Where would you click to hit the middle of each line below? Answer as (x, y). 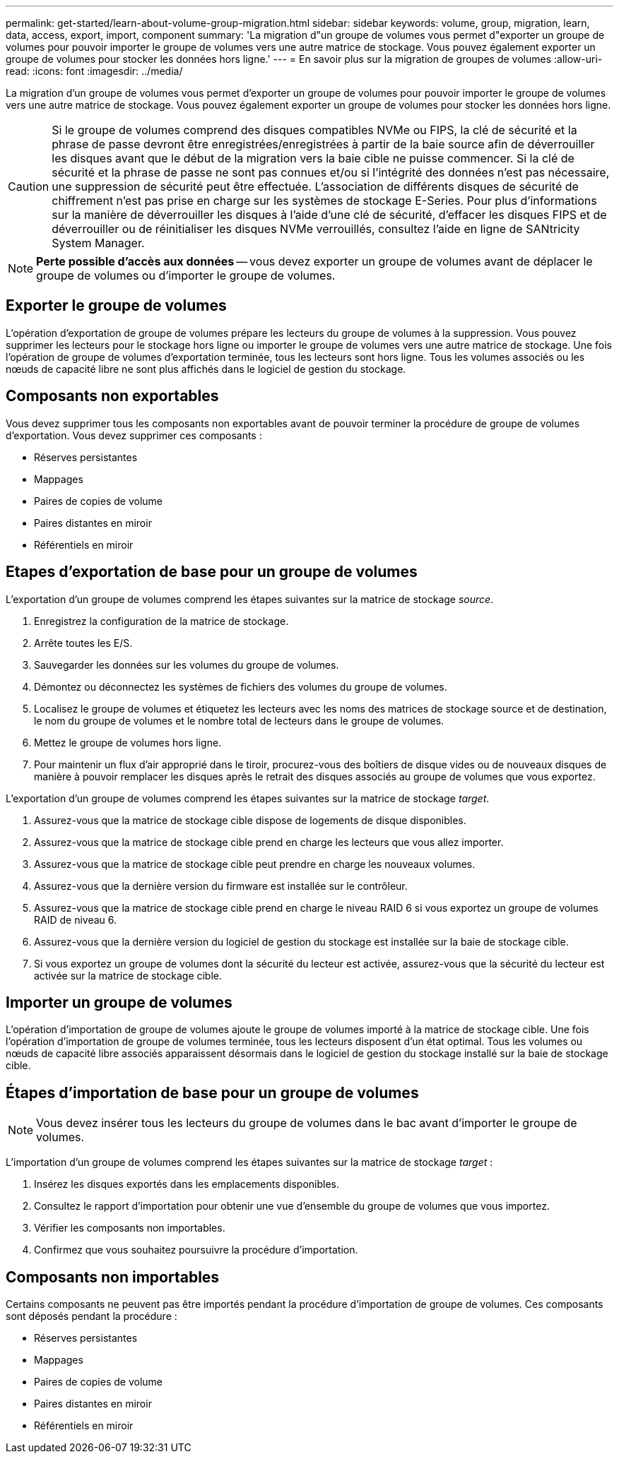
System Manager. (98, 243)
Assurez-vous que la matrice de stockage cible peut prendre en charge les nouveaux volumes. (255, 864)
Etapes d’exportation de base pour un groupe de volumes (212, 572)
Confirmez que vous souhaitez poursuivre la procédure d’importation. (196, 1250)
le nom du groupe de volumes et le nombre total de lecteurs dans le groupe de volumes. (239, 720)
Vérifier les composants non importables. (130, 1228)
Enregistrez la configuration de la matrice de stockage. (161, 621)
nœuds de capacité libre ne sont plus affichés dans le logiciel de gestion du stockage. (206, 369)
